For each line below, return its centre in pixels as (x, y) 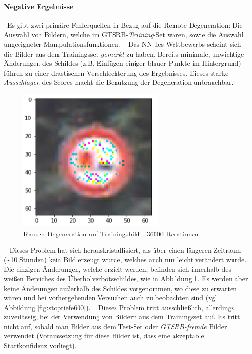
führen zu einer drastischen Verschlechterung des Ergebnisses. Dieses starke (116, 72)
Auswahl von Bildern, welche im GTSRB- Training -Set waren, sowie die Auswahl (124, 34)
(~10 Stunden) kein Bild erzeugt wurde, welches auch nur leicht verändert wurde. (125, 259)
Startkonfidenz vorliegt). (40, 345)
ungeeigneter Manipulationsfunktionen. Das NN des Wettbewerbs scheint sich (123, 44)
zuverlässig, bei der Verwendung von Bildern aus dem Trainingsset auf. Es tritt (122, 317)
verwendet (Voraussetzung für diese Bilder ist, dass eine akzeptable (104, 336)
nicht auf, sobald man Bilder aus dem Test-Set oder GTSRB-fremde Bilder (116, 326)
